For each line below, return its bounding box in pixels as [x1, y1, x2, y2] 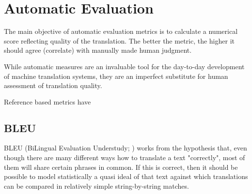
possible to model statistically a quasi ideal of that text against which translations [4, 171, 248, 181]
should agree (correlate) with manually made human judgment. [4, 45, 192, 55]
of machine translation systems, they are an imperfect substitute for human [4, 71, 228, 81]
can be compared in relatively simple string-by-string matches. [4, 180, 189, 191]
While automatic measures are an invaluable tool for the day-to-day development [4, 61, 245, 71]
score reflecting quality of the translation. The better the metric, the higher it [4, 35, 235, 45]
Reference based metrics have [4, 96, 91, 106]
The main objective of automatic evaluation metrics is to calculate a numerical [4, 26, 238, 36]
